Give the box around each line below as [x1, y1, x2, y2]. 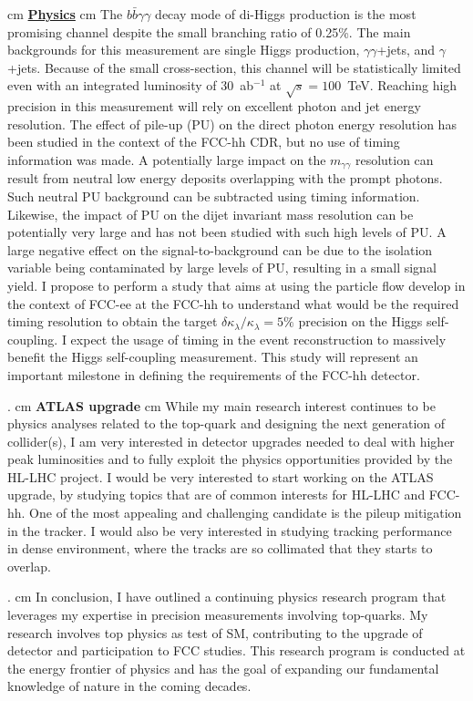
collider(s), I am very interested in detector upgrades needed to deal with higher [7, 431, 455, 450]
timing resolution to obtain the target [7, 312, 218, 331]
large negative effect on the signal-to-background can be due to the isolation [7, 240, 433, 259]
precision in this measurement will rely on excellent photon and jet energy [7, 97, 421, 116]
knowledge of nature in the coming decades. [7, 676, 252, 696]
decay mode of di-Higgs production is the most [155, 5, 416, 23]
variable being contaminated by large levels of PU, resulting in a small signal [7, 258, 437, 277]
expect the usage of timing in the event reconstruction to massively [70, 329, 447, 348]
